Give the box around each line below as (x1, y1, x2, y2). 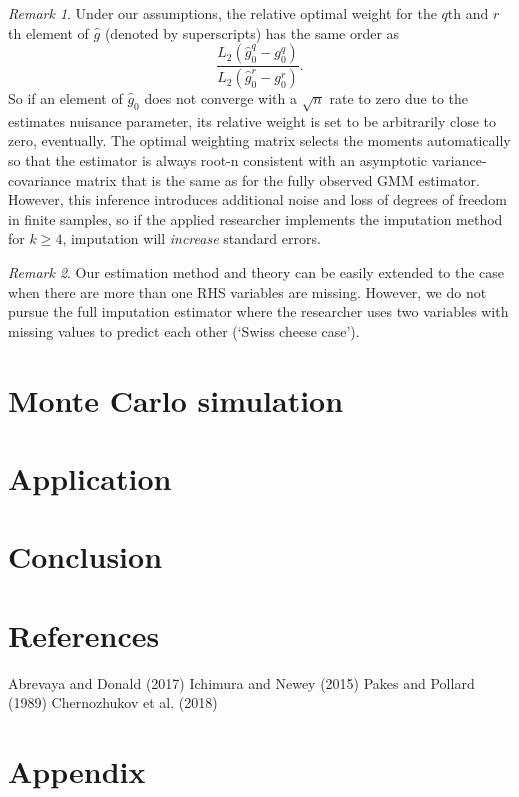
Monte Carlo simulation (8, 379, 344, 420)
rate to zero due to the (329, 88, 468, 109)
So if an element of (8, 88, 123, 109)
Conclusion (8, 536, 163, 577)
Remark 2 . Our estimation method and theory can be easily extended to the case (8, 261, 505, 282)
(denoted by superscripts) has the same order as (104, 22, 400, 43)
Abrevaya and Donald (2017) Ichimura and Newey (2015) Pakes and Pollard (8, 672, 475, 693)
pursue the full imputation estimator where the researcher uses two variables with (8, 301, 509, 322)
